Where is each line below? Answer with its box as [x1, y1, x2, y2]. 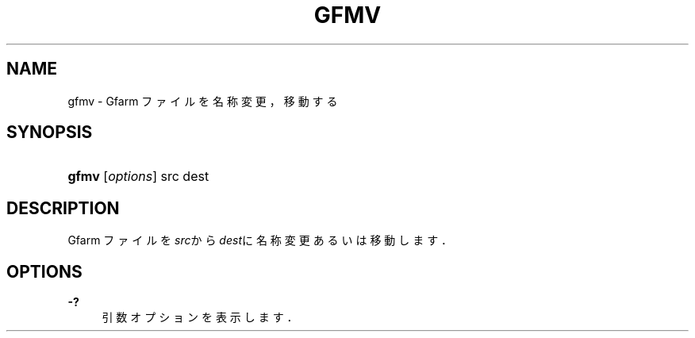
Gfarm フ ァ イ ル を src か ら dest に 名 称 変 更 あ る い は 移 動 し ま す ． [67, 233, 453, 248]
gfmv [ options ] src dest [67, 168, 209, 185]
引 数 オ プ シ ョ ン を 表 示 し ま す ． [102, 310, 298, 325]
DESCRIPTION [6, 198, 120, 218]
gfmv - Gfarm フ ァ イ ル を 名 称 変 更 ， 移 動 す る [67, 94, 338, 108]
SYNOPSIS [6, 122, 93, 143]
